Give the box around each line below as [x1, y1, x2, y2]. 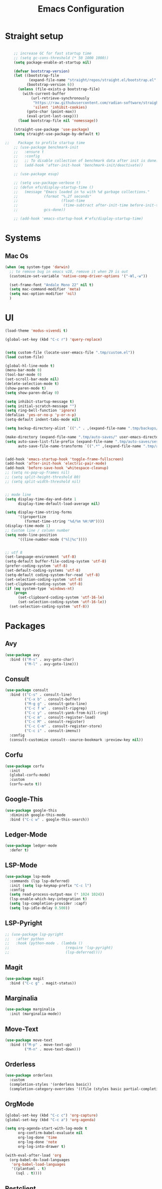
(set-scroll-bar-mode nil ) [5, 377, 59, 382]
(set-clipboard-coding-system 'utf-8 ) [5, 581, 83, 586]
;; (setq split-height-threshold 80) [5, 475, 81, 480]
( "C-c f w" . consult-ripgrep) [24, 706, 88, 711]
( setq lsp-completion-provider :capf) [9, 901, 88, 906]
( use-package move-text [5, 1038, 53, 1043]
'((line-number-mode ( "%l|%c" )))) [17, 537, 88, 542]
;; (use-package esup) [13, 172, 59, 177]
